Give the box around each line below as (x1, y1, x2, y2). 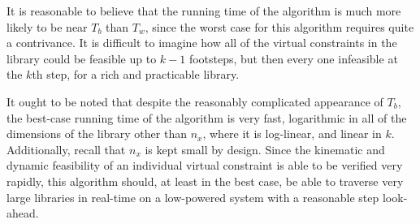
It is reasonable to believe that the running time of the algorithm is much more (6, 2, 401, 19)
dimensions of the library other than (6, 125, 187, 142)
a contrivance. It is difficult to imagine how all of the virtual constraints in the (6, 34, 397, 51)
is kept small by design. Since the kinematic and (145, 140, 385, 157)
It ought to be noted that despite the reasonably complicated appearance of (6, 93, 383, 110)
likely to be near (6, 18, 88, 35)
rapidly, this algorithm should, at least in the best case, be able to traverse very (6, 172, 404, 189)
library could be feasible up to (6, 50, 157, 67)
